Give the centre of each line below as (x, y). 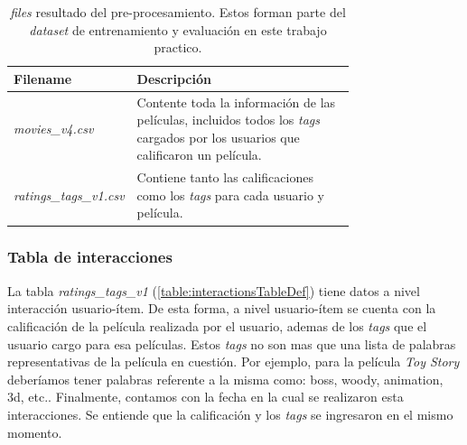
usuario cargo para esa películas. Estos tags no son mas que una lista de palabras (232, 343)
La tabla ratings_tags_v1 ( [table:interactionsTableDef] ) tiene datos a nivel (214, 290)
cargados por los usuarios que (218, 137)
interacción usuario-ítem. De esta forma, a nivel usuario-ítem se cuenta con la (222, 308)
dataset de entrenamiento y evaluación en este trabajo (178, 29)
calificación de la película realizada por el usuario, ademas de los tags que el (217, 325)
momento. (35, 432)
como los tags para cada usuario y (230, 195)
